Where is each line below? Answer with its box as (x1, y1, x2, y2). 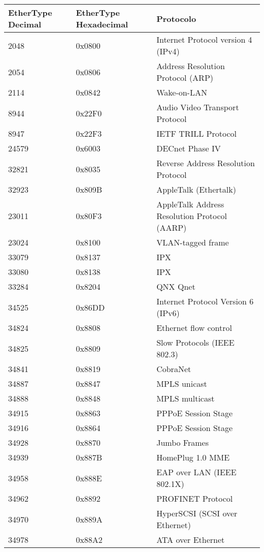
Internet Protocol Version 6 (156, 295, 254, 307)
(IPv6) (156, 307, 180, 319)
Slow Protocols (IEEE (156, 336, 235, 348)
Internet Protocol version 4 (156, 34, 252, 45)
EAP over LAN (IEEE (156, 466, 237, 478)
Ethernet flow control (156, 322, 232, 333)
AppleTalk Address (156, 198, 224, 210)
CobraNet (156, 363, 191, 375)
